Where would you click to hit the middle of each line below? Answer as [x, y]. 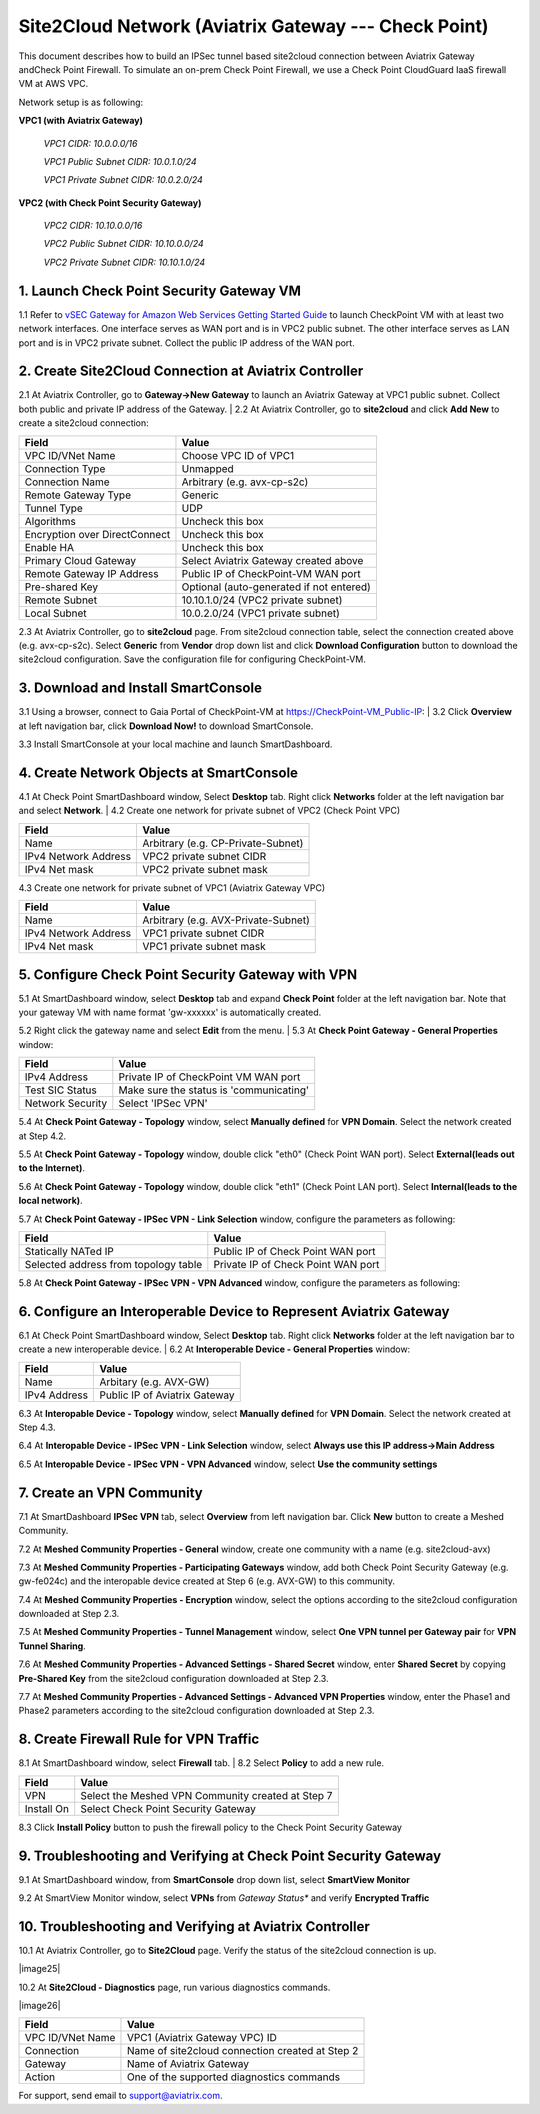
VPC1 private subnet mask [204, 947]
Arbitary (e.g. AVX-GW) [154, 1382]
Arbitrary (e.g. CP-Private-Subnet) [222, 843]
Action [40, 2077]
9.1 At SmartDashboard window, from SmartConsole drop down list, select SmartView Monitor [214, 1879]
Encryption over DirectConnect [97, 534]
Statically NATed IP [69, 1251]
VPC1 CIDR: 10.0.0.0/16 [90, 143]
